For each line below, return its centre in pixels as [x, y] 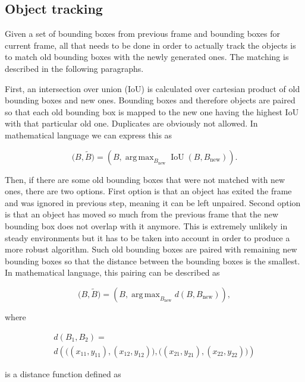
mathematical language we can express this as [89, 135]
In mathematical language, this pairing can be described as [112, 272]
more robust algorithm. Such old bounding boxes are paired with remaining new [151, 249]
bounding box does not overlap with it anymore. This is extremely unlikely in [146, 225]
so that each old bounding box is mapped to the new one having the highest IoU [152, 111]
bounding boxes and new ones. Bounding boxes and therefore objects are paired [150, 100]
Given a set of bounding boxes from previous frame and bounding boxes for [143, 34]
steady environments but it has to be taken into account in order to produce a [147, 237]
